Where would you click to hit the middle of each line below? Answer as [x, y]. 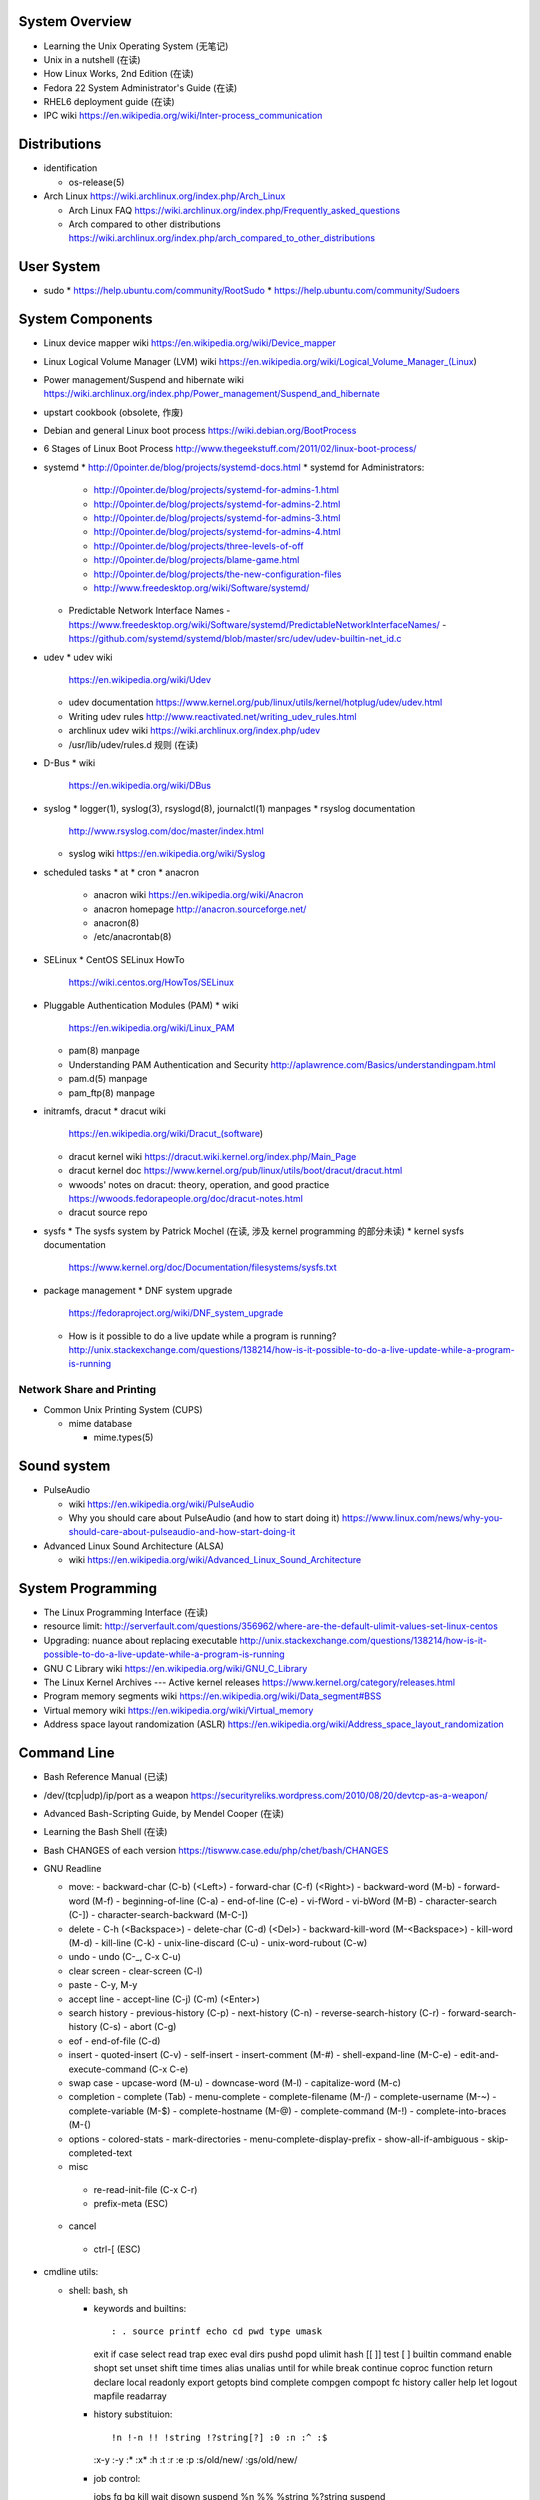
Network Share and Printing [87, 1390]
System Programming [87, 1588]
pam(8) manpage [104, 1051]
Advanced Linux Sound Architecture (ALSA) [134, 1546]
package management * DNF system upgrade [138, 1290]
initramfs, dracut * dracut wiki [105, 1111]
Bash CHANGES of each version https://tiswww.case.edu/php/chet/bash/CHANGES [216, 1850]
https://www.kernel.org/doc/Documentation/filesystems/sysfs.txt [202, 1267]
